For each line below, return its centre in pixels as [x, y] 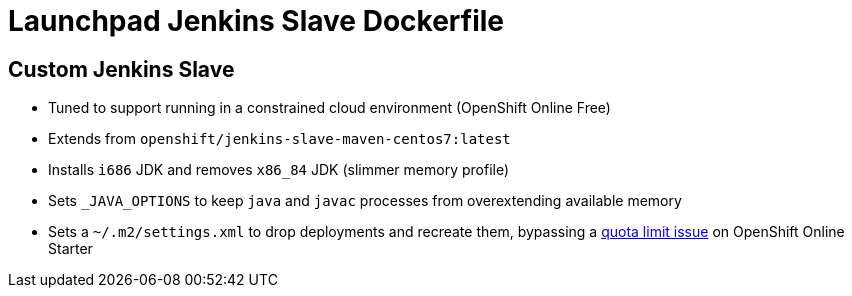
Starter [70, 249]
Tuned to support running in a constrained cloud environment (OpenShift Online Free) [329, 108]
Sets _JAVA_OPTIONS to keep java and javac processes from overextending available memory [365, 201]
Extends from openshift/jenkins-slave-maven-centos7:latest [279, 139]
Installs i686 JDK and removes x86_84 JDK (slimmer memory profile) [279, 170]
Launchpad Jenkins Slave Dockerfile [256, 21]
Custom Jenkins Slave [121, 69]
